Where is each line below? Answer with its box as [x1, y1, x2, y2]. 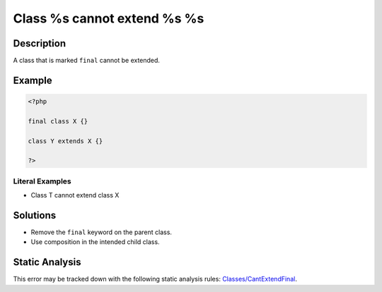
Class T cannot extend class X [30, 191, 120, 200]
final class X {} [28, 117, 88, 125]
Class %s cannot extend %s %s [13, 11, 204, 26]
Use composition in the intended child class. [30, 238, 160, 246]
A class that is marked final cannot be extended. [13, 56, 161, 65]
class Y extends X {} [28, 137, 103, 145]
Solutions [13, 209, 57, 221]
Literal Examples [13, 176, 71, 186]
